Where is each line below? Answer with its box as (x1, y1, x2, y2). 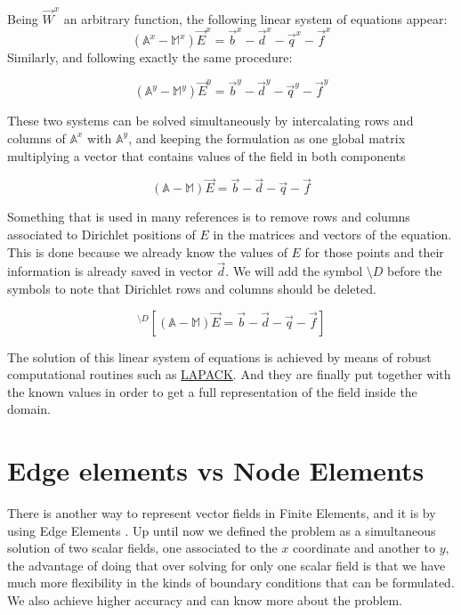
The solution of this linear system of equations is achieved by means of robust (7, 347, 432, 366)
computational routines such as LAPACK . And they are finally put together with (7, 365, 451, 384)
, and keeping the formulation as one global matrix (128, 128, 406, 147)
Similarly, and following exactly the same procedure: (7, 48, 293, 67)
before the (386, 262, 442, 280)
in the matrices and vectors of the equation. (213, 224, 452, 243)
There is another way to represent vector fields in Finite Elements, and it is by (7, 504, 436, 522)
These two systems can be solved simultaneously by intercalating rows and (7, 111, 414, 130)
